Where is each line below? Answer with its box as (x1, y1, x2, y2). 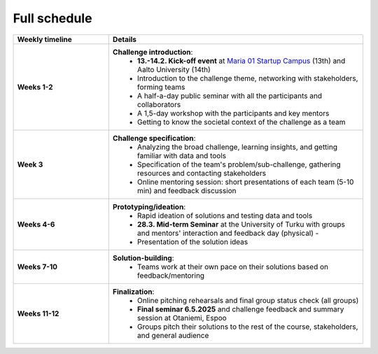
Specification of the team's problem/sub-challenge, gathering (136, 160, 341, 169)
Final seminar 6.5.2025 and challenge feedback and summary (136, 304, 344, 314)
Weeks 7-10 (17, 262, 58, 271)
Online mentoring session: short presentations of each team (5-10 (136, 177, 354, 187)
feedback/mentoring (136, 270, 205, 280)
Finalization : (112, 287, 155, 297)
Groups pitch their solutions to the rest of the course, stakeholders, (136, 322, 358, 332)
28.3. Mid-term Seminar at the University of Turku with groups (136, 219, 346, 229)
